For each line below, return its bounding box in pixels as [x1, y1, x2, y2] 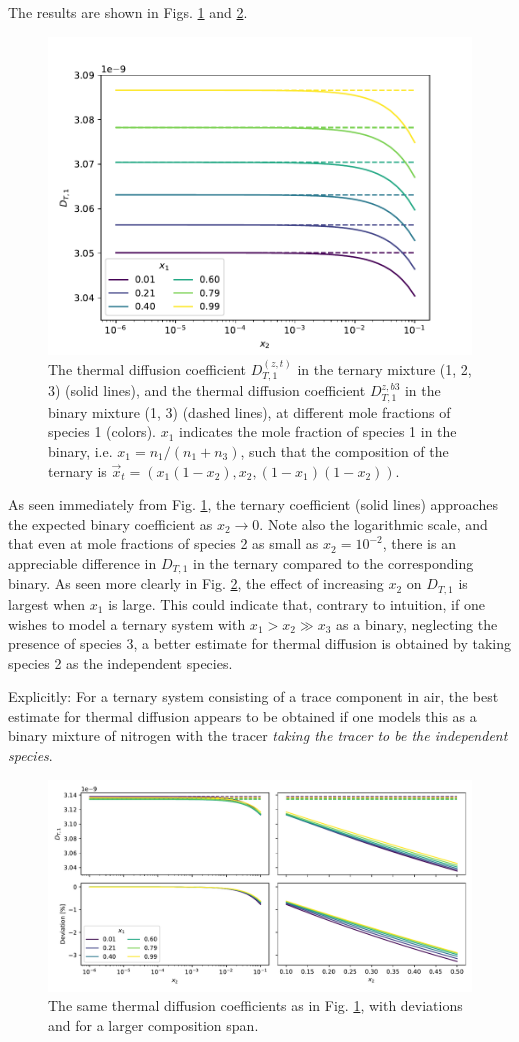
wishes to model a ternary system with [8, 613, 246, 634]
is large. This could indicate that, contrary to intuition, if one [108, 593, 485, 614]
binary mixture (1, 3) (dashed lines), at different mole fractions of [48, 401, 451, 422]
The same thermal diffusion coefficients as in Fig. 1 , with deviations [48, 995, 463, 1016]
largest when [8, 593, 86, 614]
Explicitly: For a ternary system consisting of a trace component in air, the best [8, 686, 499, 707]
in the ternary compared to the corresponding [192, 553, 474, 573]
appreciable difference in [8, 553, 157, 573]
